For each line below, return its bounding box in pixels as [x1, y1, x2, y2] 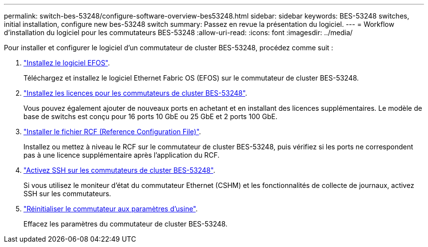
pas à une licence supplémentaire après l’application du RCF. [23, 151, 220, 159]
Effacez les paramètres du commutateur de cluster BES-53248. [23, 220, 228, 228]
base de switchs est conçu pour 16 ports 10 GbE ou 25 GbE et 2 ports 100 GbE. [23, 112, 278, 121]
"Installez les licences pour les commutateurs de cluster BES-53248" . [23, 89, 247, 97]
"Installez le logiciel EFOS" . [23, 59, 110, 67]
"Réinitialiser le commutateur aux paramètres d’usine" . [23, 205, 198, 213]
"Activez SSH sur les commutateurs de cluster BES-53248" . [23, 166, 215, 174]
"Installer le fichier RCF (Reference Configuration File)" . [23, 127, 201, 136]
